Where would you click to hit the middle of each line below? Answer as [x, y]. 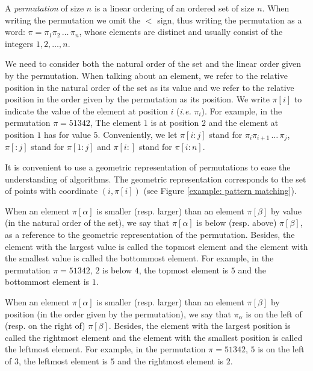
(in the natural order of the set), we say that [87, 223]
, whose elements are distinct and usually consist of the [181, 32]
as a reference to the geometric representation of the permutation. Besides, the [150, 234]
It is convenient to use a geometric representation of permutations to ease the [148, 167]
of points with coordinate [51, 191]
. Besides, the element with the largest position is [200, 326]
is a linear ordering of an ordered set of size [174, 8]
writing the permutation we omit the [73, 20]
